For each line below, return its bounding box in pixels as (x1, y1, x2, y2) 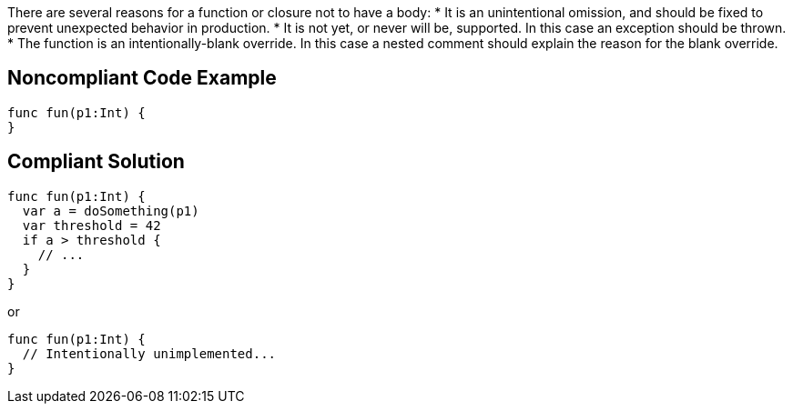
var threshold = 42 (22, 217, 161, 233)
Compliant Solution (7, 150, 185, 174)
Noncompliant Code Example (7, 66, 277, 90)
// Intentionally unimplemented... (22, 346, 277, 361)
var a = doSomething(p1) (22, 203, 199, 218)
